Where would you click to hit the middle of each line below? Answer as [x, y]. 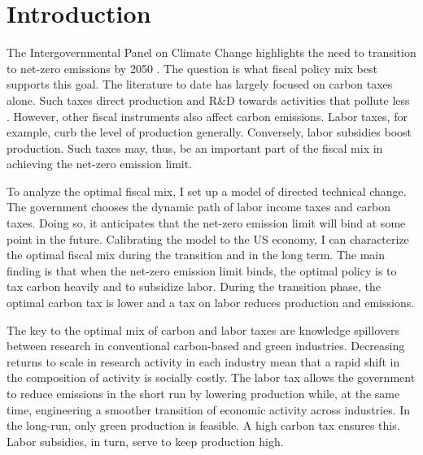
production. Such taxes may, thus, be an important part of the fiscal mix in [195, 147]
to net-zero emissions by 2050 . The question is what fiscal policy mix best [192, 68]
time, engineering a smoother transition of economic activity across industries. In [209, 409]
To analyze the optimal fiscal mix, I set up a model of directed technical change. [207, 191]
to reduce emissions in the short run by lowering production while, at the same [203, 393]
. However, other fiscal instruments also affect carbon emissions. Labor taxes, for [207, 116]
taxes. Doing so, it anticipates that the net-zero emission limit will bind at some [206, 223]
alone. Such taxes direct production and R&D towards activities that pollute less [208, 100]
